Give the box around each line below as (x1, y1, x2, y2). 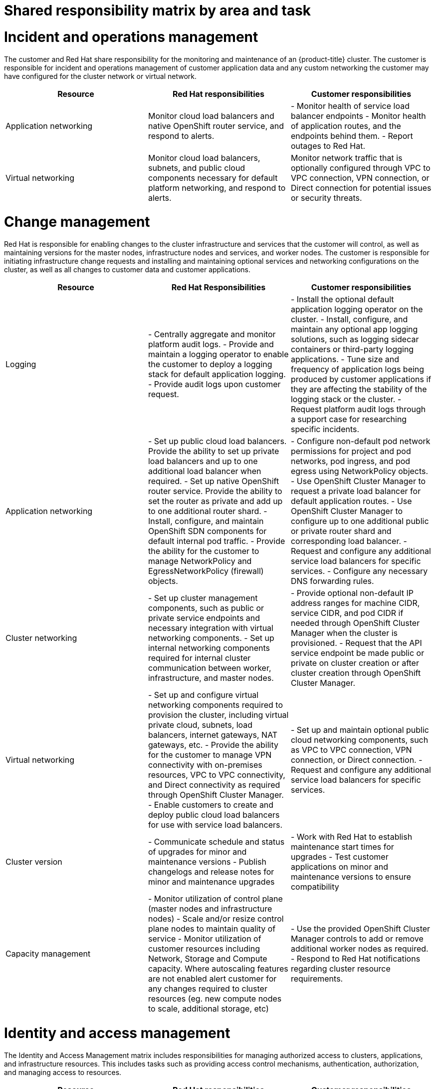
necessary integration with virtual (148, 623, 273, 633)
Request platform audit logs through (290, 404, 426, 414)
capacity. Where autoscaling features (148, 964, 288, 974)
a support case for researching (290, 414, 407, 424)
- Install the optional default (290, 294, 394, 304)
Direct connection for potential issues (290, 182, 432, 193)
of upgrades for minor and (148, 847, 247, 857)
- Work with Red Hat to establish (290, 832, 413, 842)
